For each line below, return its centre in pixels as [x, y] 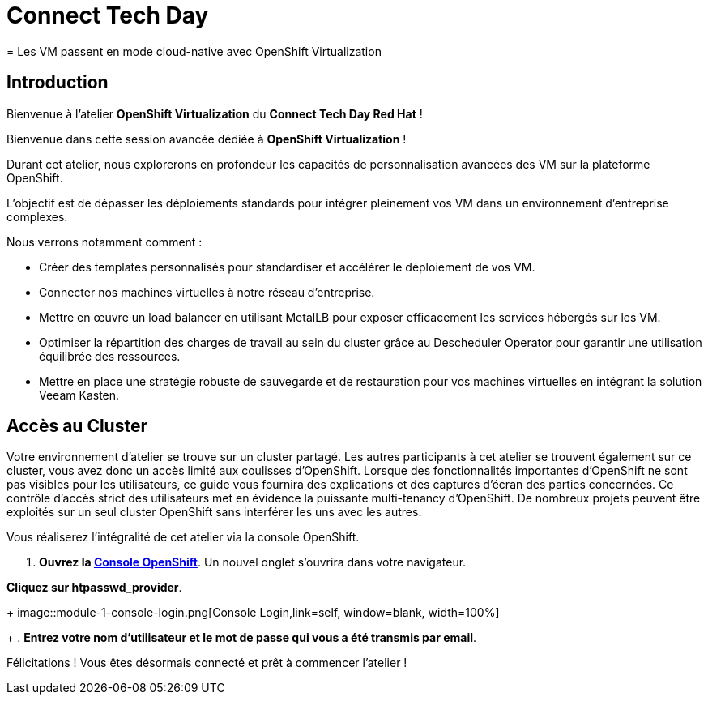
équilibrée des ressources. [110, 356]
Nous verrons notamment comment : [104, 242]
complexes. [37, 216]
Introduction [58, 83]
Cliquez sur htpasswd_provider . [94, 588]
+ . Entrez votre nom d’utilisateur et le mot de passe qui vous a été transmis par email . [242, 638]
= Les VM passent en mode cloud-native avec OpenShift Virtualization [194, 51]
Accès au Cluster [77, 426]
